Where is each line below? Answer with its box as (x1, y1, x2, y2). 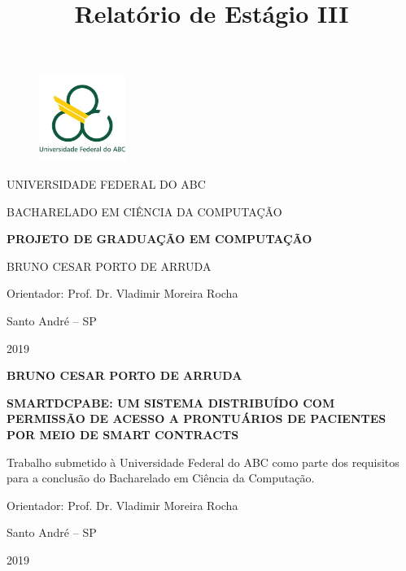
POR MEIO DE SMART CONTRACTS (7, 425, 239, 442)
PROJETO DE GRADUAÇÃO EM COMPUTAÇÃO (7, 230, 312, 247)
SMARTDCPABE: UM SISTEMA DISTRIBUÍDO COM (7, 394, 335, 411)
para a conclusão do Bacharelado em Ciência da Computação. (7, 469, 315, 486)
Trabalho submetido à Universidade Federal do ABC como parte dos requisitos (7, 453, 399, 470)
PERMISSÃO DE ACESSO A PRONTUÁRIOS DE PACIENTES (7, 410, 386, 427)
